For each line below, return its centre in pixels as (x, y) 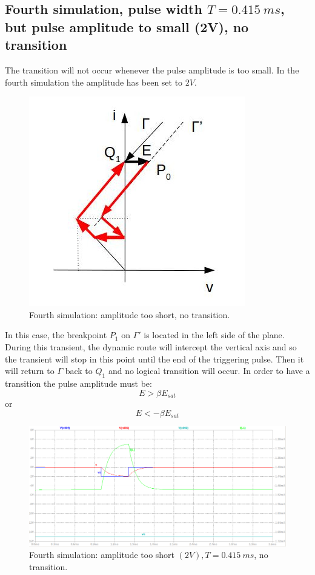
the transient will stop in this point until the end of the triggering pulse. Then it (154, 359)
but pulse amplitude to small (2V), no (127, 26)
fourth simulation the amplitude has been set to (94, 82)
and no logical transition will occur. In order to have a (209, 371)
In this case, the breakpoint (56, 335)
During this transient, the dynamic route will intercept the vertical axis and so (151, 346)
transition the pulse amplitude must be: (78, 383)
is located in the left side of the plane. (214, 335)
